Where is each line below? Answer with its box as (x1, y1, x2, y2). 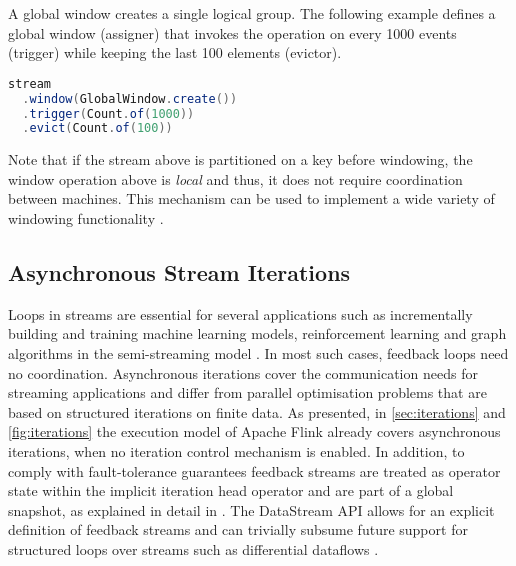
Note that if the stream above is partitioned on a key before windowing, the (8, 149, 473, 170)
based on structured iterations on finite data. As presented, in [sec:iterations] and (8, 401, 506, 422)
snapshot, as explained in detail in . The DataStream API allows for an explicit (8, 499, 495, 520)
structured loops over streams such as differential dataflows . (8, 538, 379, 559)
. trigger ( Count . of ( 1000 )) (22, 106, 195, 121)
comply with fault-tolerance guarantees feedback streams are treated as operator (8, 460, 501, 481)
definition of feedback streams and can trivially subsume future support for (8, 519, 468, 540)
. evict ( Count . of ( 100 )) (22, 121, 173, 136)
